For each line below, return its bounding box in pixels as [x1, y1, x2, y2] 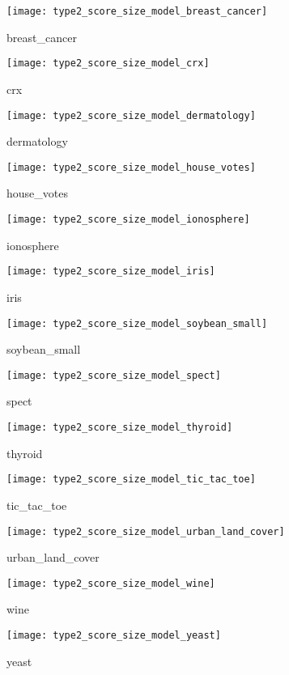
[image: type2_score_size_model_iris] [6, 265, 215, 278]
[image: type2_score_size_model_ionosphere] [6, 214, 250, 225]
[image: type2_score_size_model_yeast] [6, 630, 221, 641]
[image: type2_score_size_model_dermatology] [6, 109, 256, 121]
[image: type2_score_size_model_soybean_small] [6, 317, 268, 329]
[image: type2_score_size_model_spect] [6, 369, 221, 381]
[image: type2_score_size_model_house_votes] [6, 161, 256, 173]
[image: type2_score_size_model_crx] [6, 57, 210, 70]
